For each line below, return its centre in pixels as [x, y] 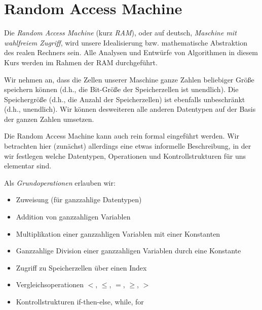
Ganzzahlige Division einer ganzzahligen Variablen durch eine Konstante [128, 251]
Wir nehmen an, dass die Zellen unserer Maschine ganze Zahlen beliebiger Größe [129, 79]
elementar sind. [28, 166]
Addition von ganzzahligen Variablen [73, 217]
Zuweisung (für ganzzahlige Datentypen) [79, 200]
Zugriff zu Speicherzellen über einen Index [81, 267]
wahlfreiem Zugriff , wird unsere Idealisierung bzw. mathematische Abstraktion [126, 42]
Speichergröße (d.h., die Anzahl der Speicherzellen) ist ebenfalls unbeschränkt [125, 99]
